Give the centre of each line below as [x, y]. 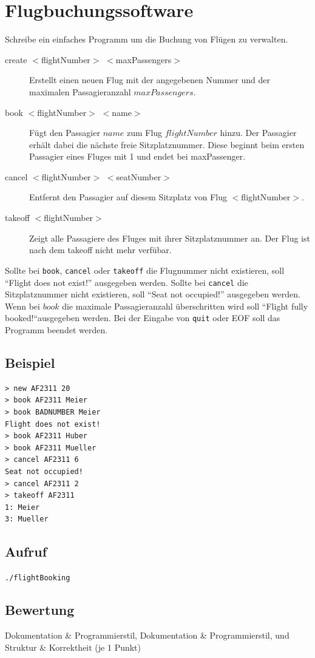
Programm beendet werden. [56, 330]
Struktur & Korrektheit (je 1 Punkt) [73, 647]
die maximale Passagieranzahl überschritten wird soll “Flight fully [185, 306]
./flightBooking [38, 578]
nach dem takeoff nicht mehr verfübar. [100, 250]
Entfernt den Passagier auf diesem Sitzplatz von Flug [128, 197]
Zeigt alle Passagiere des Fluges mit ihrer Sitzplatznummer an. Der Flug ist [170, 238]
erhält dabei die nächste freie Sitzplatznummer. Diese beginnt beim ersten [167, 144]
